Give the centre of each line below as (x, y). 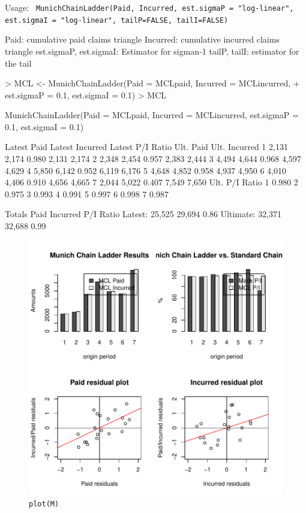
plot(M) (44, 504)
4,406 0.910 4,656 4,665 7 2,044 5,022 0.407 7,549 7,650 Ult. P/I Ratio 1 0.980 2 (151, 182)
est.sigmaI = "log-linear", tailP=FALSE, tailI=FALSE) (117, 20)
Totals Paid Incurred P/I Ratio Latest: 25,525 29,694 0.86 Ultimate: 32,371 (143, 214)
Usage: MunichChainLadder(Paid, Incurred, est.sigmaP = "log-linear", (149, 7)
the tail (18, 63)
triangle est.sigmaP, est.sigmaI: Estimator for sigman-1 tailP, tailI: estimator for (152, 51)
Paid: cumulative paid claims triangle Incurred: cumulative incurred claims (142, 39)
